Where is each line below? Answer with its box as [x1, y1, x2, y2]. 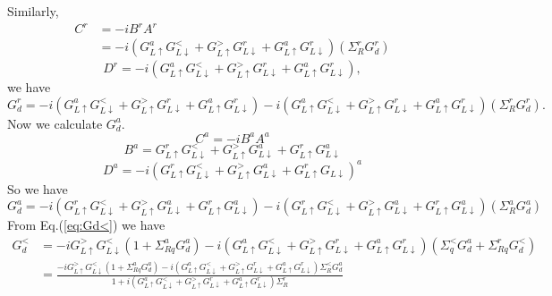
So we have [7, 179, 68, 198]
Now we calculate [7, 114, 103, 132]
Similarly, [7, 2, 59, 20]
